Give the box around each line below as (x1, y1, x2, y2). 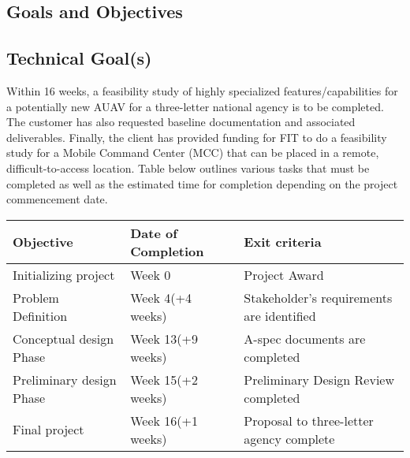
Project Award (244, 265, 324, 284)
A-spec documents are (244, 329, 366, 348)
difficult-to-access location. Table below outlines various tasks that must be (6, 159, 370, 176)
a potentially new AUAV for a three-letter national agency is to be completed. (6, 98, 384, 114)
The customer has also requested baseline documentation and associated (6, 114, 356, 130)
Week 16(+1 (130, 411, 199, 430)
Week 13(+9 (130, 329, 199, 348)
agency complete (244, 429, 335, 448)
